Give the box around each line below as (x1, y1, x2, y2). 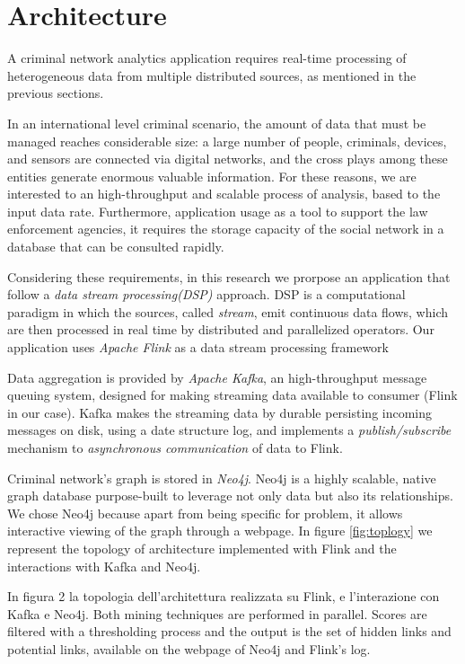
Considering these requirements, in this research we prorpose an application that (7, 267, 451, 286)
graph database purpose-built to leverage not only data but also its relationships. (7, 486, 453, 505)
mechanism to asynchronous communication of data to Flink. (7, 438, 343, 456)
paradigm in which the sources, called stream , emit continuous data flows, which (7, 302, 449, 321)
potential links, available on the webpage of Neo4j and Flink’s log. (7, 639, 371, 658)
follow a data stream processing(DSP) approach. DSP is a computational (7, 285, 406, 304)
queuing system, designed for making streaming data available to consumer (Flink (7, 385, 458, 404)
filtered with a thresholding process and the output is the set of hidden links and (7, 622, 452, 641)
